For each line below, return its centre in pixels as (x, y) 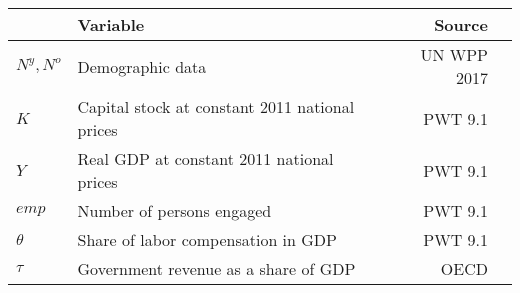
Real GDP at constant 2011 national (205, 158)
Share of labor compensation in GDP (207, 239)
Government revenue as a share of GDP (216, 268)
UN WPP (454, 54)
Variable (111, 24)
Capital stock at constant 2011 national (216, 106)
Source (461, 24)
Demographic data (142, 66)
